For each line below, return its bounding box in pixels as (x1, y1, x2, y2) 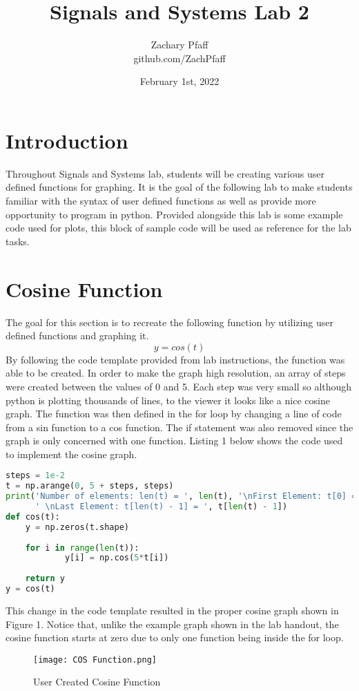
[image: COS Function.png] (33, 654, 157, 665)
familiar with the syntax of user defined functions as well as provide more (6, 193, 316, 208)
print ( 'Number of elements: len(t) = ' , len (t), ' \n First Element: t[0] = (6, 491, 357, 502)
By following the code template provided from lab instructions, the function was (6, 352, 345, 366)
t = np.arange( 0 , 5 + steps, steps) (6, 481, 174, 491)
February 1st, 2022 (139, 74, 220, 88)
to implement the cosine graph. (6, 446, 137, 461)
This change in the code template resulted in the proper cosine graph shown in (6, 603, 339, 617)
